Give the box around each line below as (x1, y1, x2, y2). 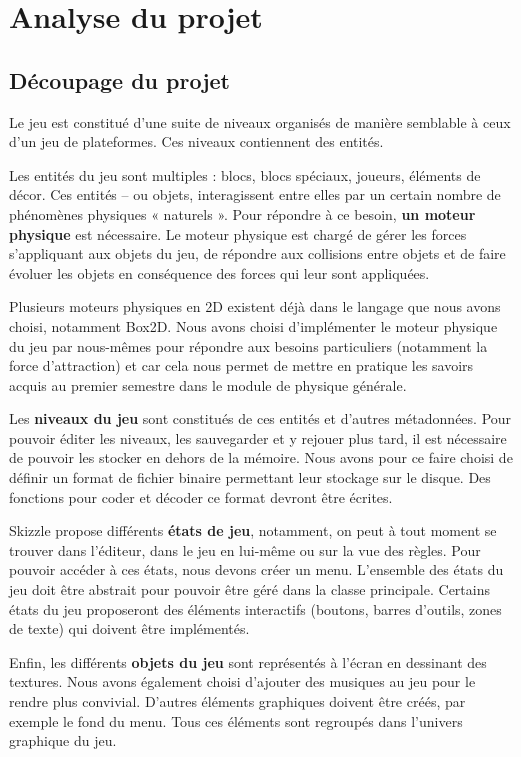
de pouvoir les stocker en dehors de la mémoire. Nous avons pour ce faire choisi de (9, 447, 513, 468)
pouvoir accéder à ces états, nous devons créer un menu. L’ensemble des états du (9, 559, 504, 580)
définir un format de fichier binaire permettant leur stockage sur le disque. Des (9, 467, 491, 488)
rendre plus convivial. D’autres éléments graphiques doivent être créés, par (9, 691, 466, 712)
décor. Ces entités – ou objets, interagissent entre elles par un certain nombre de (9, 184, 501, 205)
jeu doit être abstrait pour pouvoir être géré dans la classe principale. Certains (9, 579, 490, 600)
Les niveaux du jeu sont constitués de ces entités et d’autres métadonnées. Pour (9, 408, 512, 429)
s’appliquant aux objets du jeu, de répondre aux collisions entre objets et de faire (9, 243, 506, 264)
